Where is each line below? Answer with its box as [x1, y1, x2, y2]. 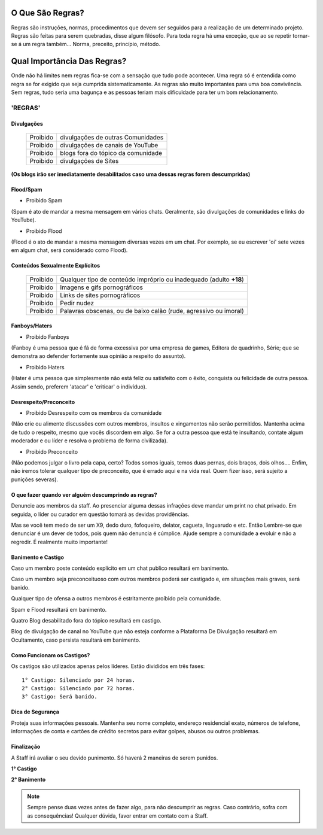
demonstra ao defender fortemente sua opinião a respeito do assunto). [11, 353, 186, 360]
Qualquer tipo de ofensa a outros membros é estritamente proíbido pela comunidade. [11, 595, 221, 602]
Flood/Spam [11, 186, 42, 193]
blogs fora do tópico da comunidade [60, 148, 163, 157]
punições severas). [11, 476, 59, 483]
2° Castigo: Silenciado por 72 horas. [22, 685, 136, 691]
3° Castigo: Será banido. [22, 693, 98, 700]
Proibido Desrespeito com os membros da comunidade [26, 409, 162, 417]
